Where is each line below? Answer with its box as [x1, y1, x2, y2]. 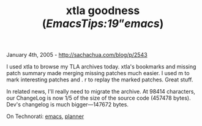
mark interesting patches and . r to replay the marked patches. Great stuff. [6, 76, 193, 83]
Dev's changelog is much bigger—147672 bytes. [6, 101, 129, 108]
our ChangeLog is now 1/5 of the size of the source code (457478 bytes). [6, 94, 191, 102]
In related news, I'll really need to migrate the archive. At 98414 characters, [6, 88, 196, 95]
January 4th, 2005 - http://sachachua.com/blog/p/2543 [6, 51, 148, 59]
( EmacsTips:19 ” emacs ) [42, 17, 164, 31]
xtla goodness [65, 4, 140, 18]
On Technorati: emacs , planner [6, 113, 84, 120]
